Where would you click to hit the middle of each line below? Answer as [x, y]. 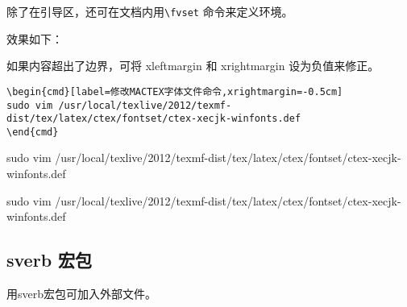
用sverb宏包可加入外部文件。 [82, 294]
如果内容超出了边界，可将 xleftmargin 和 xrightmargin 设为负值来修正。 [193, 66]
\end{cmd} [33, 132]
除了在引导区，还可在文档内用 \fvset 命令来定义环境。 [150, 11]
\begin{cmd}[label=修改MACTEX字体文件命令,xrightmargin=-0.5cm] [175, 91]
